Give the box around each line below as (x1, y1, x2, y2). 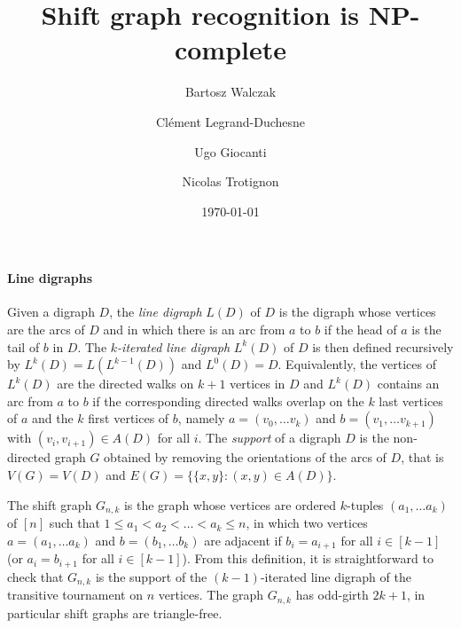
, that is (401, 448, 444, 467)
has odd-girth (295, 585, 369, 604)
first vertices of (88, 409, 169, 428)
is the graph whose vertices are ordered (123, 495, 337, 514)
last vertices (379, 391, 443, 410)
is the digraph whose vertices (278, 302, 436, 321)
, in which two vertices (246, 514, 368, 532)
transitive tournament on (7, 585, 144, 604)
